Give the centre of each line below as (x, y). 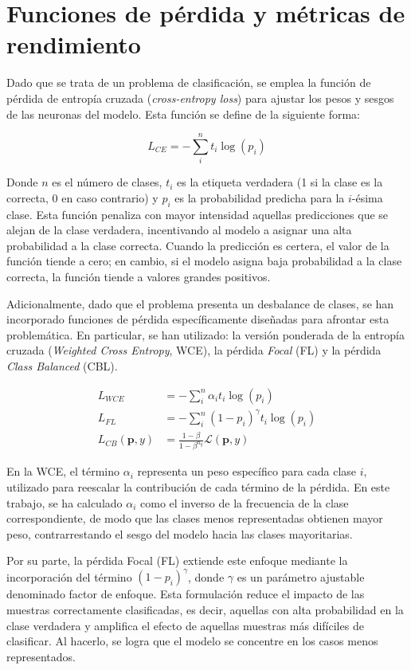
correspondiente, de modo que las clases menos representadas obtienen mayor (195, 518)
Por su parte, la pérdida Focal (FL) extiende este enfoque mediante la (177, 560)
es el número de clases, (107, 182)
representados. (41, 656)
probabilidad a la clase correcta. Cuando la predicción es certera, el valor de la (198, 245)
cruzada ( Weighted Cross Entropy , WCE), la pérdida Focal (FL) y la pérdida (194, 350)
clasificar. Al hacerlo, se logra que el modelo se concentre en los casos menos (192, 641)
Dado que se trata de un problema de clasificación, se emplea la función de (189, 82)
